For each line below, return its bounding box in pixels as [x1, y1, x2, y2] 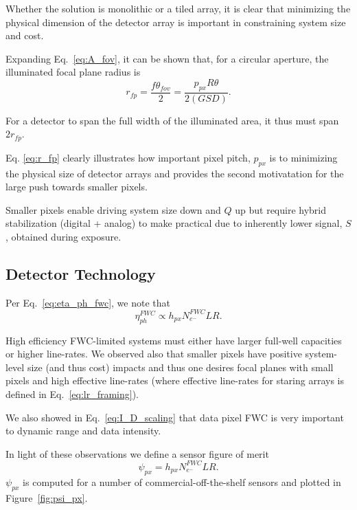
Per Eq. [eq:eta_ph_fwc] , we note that [5, 295, 170, 309]
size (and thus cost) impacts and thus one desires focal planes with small [27, 359, 334, 374]
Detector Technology [5, 263, 156, 284]
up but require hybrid [235, 202, 327, 217]
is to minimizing [269, 150, 338, 164]
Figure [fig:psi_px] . [5, 490, 88, 505]
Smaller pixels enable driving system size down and [5, 202, 221, 217]
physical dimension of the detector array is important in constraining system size [5, 14, 346, 29]
